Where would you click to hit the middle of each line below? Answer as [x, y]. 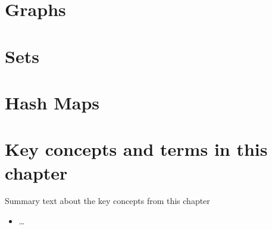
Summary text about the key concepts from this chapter [107, 201]
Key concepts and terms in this [136, 149]
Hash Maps [52, 102]
